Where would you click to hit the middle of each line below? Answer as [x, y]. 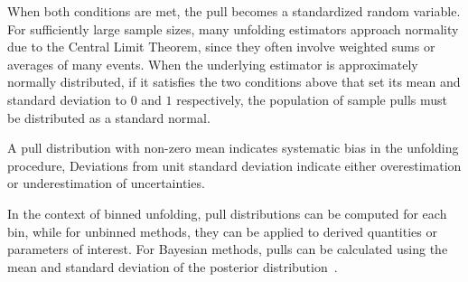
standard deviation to [67, 99]
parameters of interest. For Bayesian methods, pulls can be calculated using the [228, 249]
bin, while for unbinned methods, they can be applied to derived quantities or [222, 231]
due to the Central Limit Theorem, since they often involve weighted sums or [221, 47]
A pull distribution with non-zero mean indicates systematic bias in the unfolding [233, 148]
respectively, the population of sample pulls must [312, 99]
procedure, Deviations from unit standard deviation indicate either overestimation [234, 165]
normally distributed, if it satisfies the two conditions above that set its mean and [234, 82]
